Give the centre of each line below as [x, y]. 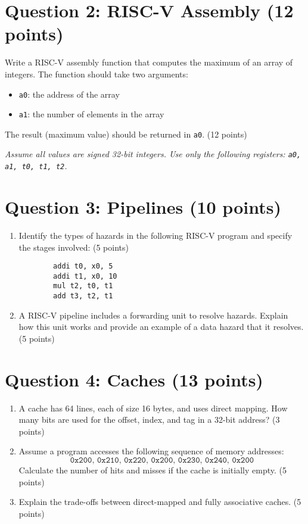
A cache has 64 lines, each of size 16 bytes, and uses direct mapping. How [153, 408]
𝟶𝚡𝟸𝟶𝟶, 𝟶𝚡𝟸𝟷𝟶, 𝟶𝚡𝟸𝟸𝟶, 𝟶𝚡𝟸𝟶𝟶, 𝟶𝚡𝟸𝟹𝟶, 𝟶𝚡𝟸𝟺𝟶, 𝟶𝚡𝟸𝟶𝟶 [162, 460]
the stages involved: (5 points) [74, 247]
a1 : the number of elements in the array [91, 114]
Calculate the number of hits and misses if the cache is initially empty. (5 [153, 470]
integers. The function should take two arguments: [97, 74]
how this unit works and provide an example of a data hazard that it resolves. [161, 327]
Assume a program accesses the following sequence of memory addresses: [151, 451]
